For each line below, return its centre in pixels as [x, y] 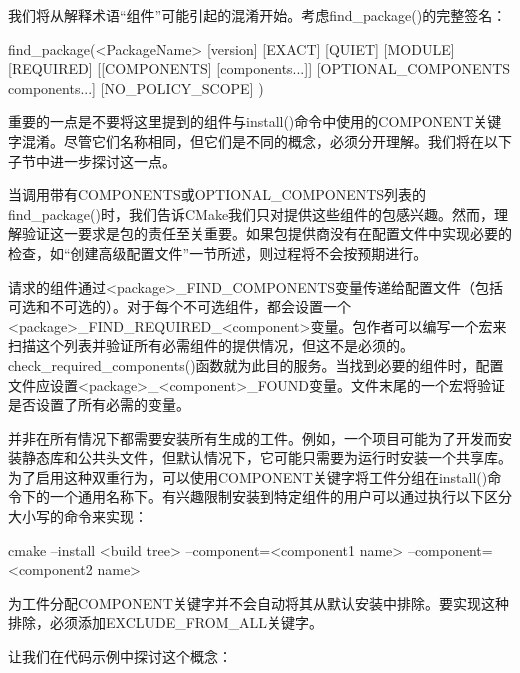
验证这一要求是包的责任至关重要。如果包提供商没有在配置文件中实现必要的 [266, 233]
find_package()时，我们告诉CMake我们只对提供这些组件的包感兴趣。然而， [251, 213]
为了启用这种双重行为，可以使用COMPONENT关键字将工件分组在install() [248, 476]
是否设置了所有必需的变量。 [99, 404]
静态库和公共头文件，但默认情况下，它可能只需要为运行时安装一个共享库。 [266, 457]
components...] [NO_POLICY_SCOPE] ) [136, 87]
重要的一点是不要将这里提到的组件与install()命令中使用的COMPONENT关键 [255, 121]
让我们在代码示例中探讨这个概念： [120, 656]
